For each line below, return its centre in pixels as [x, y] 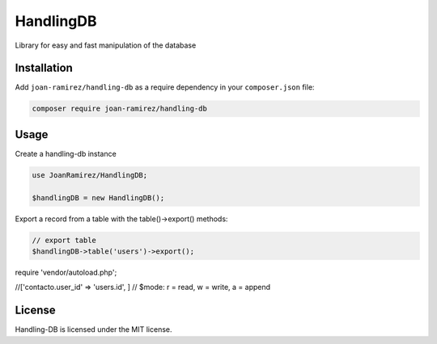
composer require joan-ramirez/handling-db [120, 109]
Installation [44, 68]
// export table [64, 240]
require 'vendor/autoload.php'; [66, 273]
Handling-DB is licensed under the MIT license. [94, 329]
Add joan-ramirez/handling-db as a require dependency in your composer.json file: [165, 87]
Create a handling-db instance [66, 153]
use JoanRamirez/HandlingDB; [90, 175]
